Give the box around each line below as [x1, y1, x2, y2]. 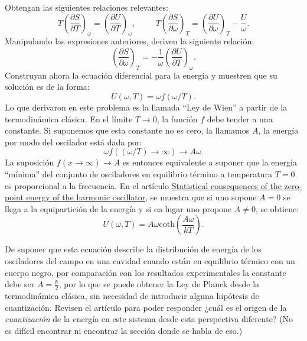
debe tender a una [207, 112, 273, 125]
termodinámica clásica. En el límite [5, 112, 133, 125]
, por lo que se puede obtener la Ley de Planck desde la [58, 278, 260, 290]
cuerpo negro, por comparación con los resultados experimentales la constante [5, 266, 286, 278]
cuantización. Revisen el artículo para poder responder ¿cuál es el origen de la [5, 301, 287, 313]
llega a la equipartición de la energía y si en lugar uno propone [5, 202, 232, 215]
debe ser [5, 278, 35, 290]
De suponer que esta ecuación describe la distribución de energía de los [5, 243, 262, 255]
